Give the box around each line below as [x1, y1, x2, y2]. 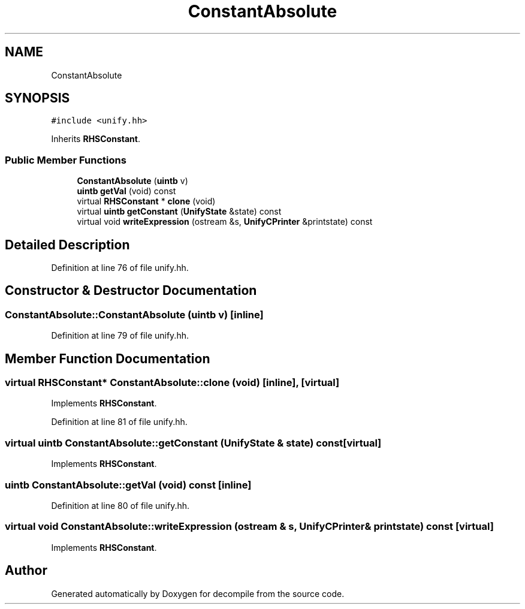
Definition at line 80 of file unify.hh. [51, 500, 190, 511]
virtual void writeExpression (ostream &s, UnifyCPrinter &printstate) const [77, 216, 373, 227]
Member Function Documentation [5, 351, 210, 366]
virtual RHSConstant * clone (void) [77, 196, 216, 207]
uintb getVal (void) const [77, 186, 176, 197]
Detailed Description [5, 237, 130, 252]
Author [5, 563, 47, 578]
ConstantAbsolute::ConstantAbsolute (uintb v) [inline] [5, 308, 264, 321]
